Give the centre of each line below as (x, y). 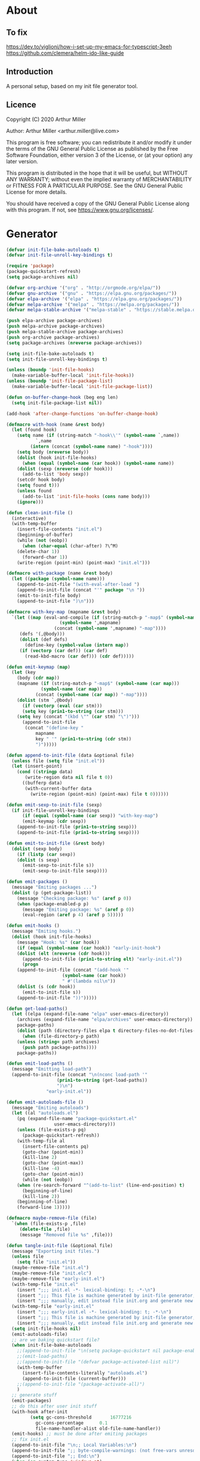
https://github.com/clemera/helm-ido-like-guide (65, 53)
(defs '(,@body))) (42, 634)
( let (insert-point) (37, 767)
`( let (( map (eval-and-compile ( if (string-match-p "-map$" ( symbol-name (105, 618)
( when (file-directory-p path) (61, 1036)
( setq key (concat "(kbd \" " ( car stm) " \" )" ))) (78, 717)
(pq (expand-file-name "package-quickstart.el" (77, 1119)
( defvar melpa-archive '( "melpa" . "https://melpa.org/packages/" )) (93, 305)
